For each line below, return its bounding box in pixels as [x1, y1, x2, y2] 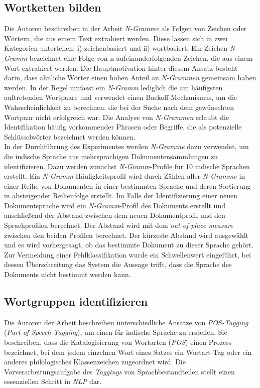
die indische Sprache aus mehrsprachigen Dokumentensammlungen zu [4, 151, 218, 161]
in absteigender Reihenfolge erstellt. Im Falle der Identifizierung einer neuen [4, 190, 238, 201]
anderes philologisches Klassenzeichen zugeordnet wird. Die [4, 356, 186, 367]
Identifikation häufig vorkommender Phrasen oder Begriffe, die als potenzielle [4, 121, 242, 132]
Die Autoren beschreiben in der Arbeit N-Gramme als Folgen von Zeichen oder [4, 23, 247, 34]
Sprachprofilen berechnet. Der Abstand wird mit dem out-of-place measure [4, 220, 233, 230]
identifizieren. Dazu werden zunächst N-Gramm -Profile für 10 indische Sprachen [4, 161, 250, 171]
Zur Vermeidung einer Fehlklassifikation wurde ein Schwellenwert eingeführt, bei [4, 249, 251, 260]
